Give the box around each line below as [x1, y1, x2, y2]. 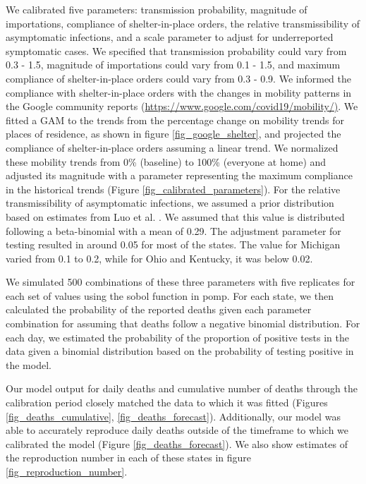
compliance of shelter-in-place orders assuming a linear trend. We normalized [6, 140, 338, 155]
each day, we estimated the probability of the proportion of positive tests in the [6, 329, 349, 344]
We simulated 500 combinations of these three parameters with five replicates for [6, 274, 355, 289]
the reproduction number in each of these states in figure [6, 450, 252, 465]
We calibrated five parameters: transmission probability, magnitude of [6, 2, 307, 16]
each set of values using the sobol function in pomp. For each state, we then [6, 288, 334, 303]
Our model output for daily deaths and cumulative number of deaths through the [6, 381, 358, 396]
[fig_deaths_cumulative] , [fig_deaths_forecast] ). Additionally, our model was [6, 409, 341, 423]
